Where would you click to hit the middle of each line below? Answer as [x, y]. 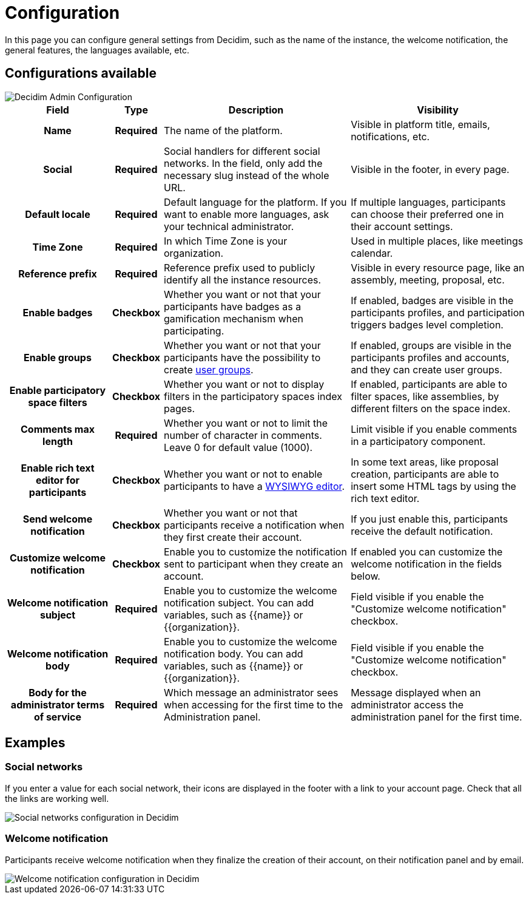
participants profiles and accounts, [430, 357]
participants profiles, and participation [438, 312]
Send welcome [58, 519]
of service [58, 717]
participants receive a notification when [254, 525]
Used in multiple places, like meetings [437, 241]
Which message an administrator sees [251, 692]
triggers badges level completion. [427, 324]
